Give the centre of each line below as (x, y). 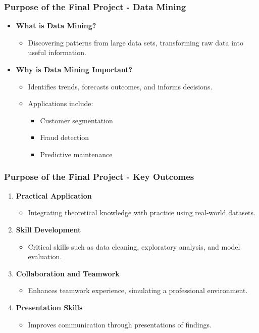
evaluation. (45, 256)
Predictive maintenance (76, 154)
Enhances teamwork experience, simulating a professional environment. (138, 290)
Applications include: (61, 103)
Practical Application (54, 195)
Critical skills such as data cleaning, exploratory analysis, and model (134, 246)
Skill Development (48, 229)
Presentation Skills (49, 307)
